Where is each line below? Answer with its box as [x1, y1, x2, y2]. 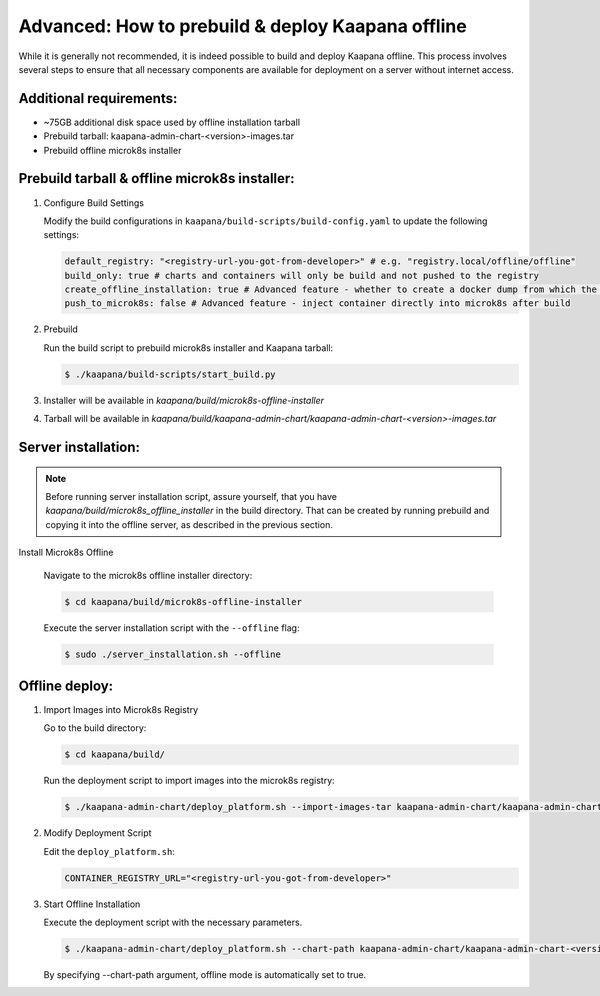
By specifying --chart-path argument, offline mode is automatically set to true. [43, 969, 367, 981]
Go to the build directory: [43, 722, 147, 734]
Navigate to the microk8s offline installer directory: [43, 569, 253, 581]
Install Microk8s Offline [18, 546, 114, 559]
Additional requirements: [18, 90, 178, 107]
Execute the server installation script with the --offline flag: [43, 621, 300, 634]
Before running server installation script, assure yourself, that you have [45, 491, 338, 502]
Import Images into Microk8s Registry [43, 704, 199, 716]
